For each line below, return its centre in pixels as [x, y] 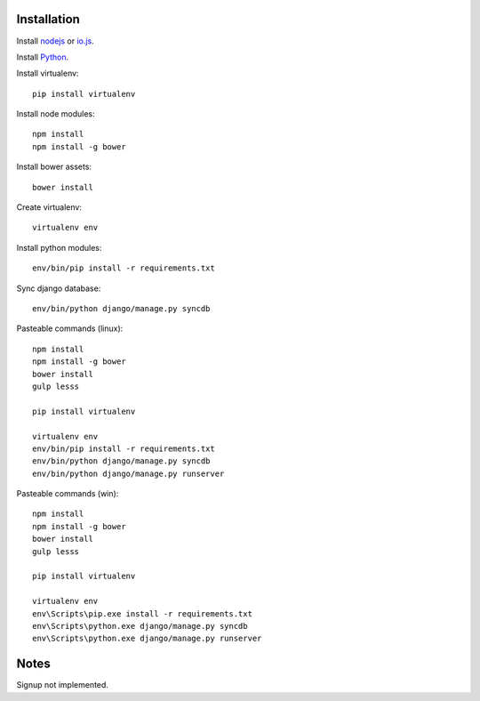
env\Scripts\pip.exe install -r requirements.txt [143, 613]
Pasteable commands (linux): [70, 328]
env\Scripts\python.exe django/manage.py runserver [147, 639]
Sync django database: [59, 288]
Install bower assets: [54, 167]
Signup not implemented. [62, 685]
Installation [48, 19]
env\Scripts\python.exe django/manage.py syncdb [140, 626]
